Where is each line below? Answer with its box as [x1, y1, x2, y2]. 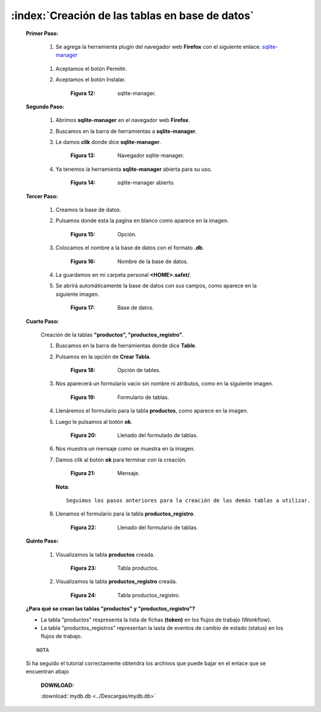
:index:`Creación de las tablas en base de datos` [11, 9, 254, 22]
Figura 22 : [70, 524, 96, 531]
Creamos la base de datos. [55, 206, 122, 214]
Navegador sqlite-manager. [117, 152, 184, 159]
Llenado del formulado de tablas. [117, 432, 199, 439]
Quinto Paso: [26, 538, 59, 545]
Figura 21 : [70, 470, 96, 477]
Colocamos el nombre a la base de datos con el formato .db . [55, 244, 204, 251]
